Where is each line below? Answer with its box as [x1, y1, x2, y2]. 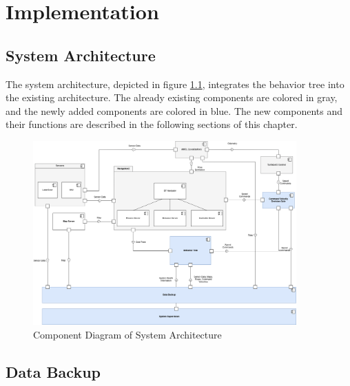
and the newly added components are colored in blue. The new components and [6, 103, 343, 118]
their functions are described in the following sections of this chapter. [6, 117, 298, 131]
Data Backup [6, 361, 101, 382]
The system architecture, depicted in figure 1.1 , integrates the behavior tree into [6, 76, 344, 91]
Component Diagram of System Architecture [33, 327, 222, 341]
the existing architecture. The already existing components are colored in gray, [6, 90, 338, 105]
